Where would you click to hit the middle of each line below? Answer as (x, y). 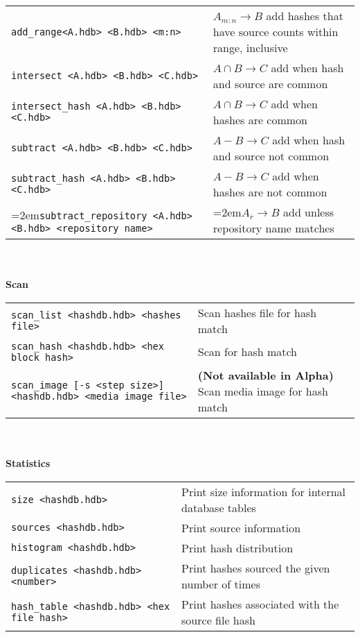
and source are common (270, 84)
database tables (219, 507)
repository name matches (273, 228)
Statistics (28, 462)
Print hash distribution (237, 547)
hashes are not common (270, 192)
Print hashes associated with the (260, 604)
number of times (221, 584)
